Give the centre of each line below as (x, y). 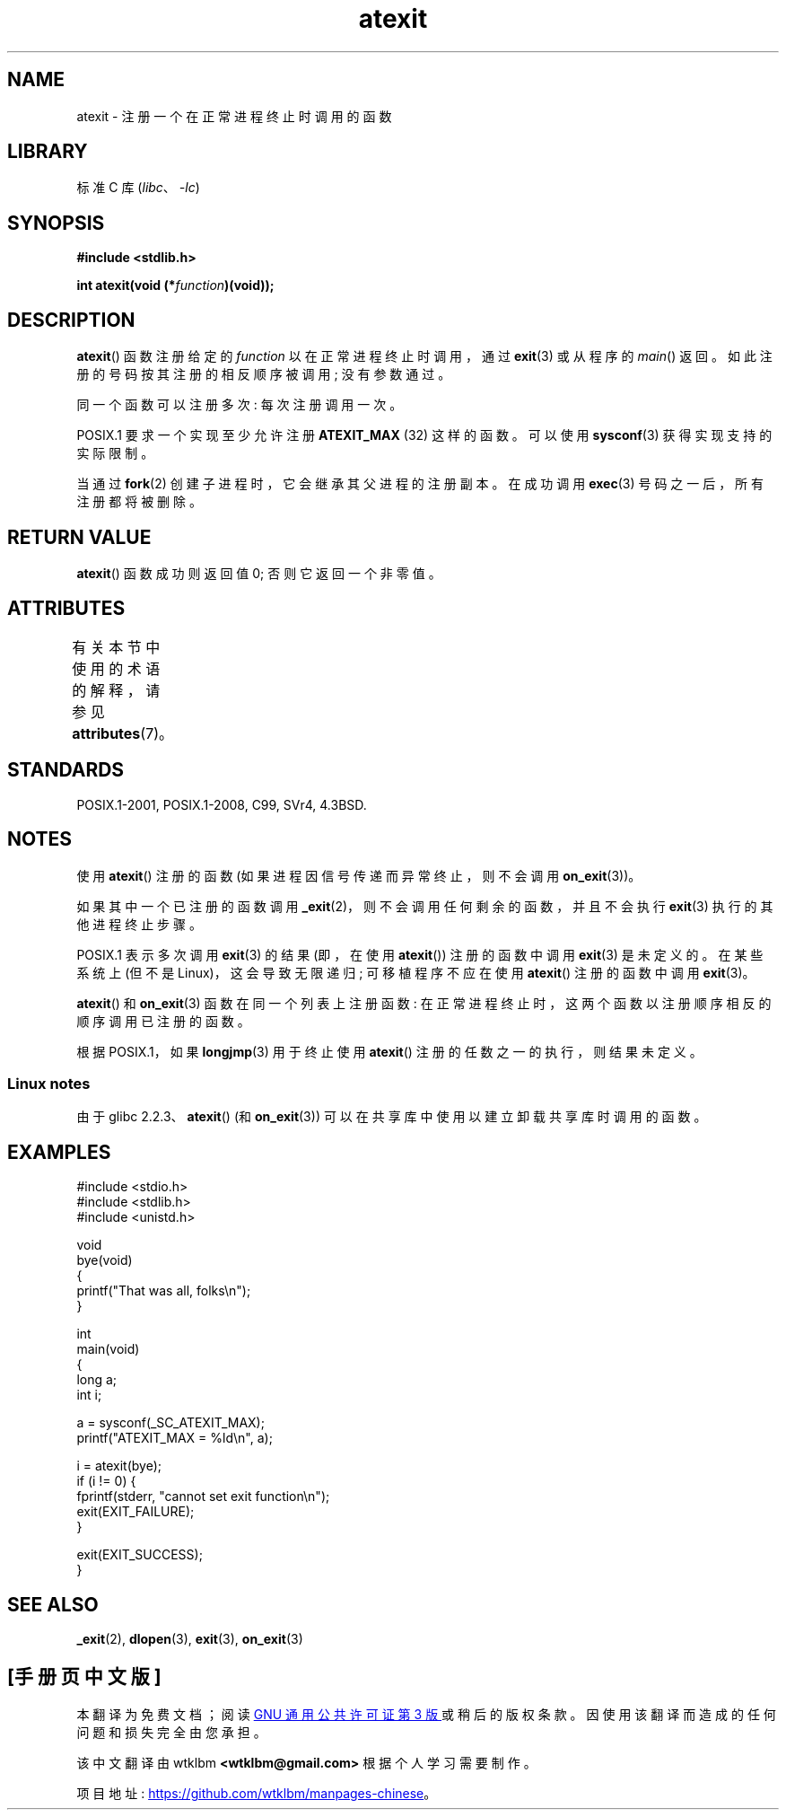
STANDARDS (66, 770)
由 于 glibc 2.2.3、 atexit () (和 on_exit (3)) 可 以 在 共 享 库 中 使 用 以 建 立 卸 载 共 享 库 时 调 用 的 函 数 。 (392, 1117)
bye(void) (105, 1260)
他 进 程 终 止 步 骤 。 (139, 924)
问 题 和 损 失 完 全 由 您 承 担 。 (171, 1732)
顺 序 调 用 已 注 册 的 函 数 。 (163, 1021)
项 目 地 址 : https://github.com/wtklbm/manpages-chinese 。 (257, 1793)
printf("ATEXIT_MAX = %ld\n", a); (175, 1438)
